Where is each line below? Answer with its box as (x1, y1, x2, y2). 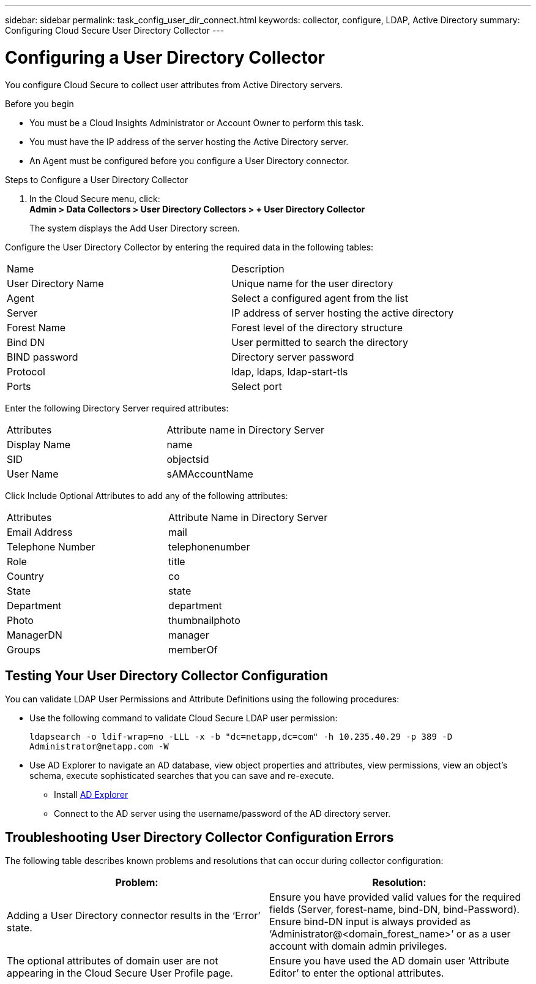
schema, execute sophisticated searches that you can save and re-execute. (29, 770, 334, 781)
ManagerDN (7, 628, 62, 641)
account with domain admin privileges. (269, 940, 447, 953)
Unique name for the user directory (231, 277, 393, 290)
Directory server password (231, 350, 354, 363)
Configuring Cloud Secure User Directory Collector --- (5, 25, 225, 36)
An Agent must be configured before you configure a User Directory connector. (29, 155, 349, 166)
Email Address (7, 525, 73, 538)
